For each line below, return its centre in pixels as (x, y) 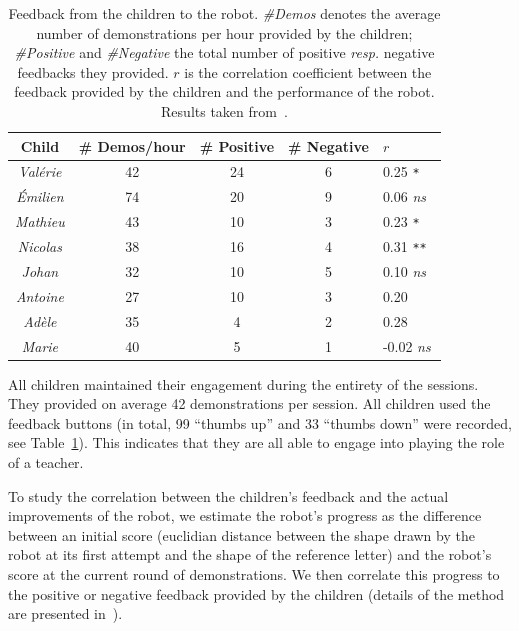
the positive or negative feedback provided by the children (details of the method (256, 593)
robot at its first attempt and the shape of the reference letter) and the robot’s (250, 554)
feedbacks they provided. (93, 71)
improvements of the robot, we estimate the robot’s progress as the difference (245, 515)
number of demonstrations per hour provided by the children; (224, 32)
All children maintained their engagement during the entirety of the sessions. (243, 383)
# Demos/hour (132, 145)
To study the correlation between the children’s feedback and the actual (228, 495)
